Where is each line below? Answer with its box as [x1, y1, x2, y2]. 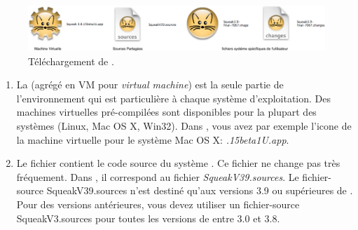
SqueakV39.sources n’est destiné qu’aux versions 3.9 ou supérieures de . [46, 183, 353, 198]
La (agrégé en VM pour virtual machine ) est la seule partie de [16, 77, 284, 92]
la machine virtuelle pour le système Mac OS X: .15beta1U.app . [16, 132, 289, 147]
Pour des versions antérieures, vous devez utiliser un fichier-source [16, 196, 300, 211]
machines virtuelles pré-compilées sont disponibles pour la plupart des [16, 104, 317, 119]
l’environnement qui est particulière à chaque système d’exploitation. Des [16, 90, 331, 105]
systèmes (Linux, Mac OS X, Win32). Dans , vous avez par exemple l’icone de [16, 118, 352, 133]
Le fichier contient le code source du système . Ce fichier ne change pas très [16, 156, 340, 170]
